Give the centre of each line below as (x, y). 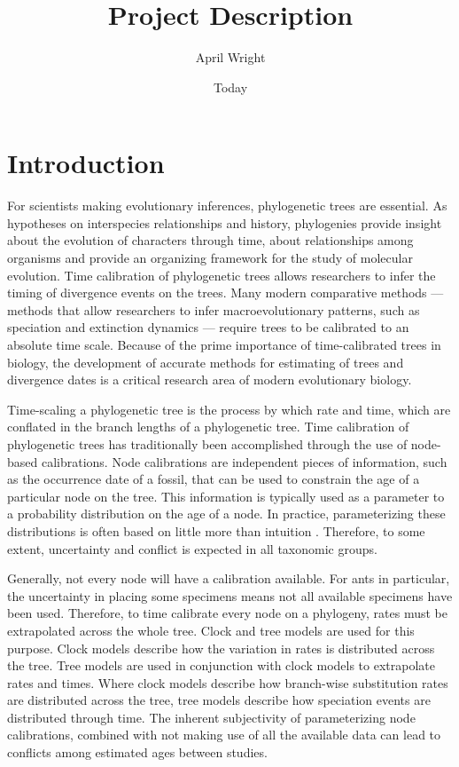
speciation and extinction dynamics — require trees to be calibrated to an (208, 327)
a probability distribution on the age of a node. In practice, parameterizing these (226, 514)
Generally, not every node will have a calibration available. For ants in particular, (229, 578)
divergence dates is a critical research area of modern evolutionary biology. (210, 380)
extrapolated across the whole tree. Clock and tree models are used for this (211, 630)
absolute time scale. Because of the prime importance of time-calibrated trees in (224, 344)
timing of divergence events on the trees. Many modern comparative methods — (226, 293)
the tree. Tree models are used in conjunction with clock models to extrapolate (221, 665)
